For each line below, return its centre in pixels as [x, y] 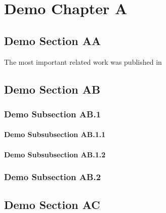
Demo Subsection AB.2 [53, 177]
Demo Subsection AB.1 [53, 114]
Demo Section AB [52, 89]
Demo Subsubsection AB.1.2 [55, 154]
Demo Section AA [53, 40]
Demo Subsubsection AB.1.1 [55, 134]
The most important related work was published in [83, 61]
